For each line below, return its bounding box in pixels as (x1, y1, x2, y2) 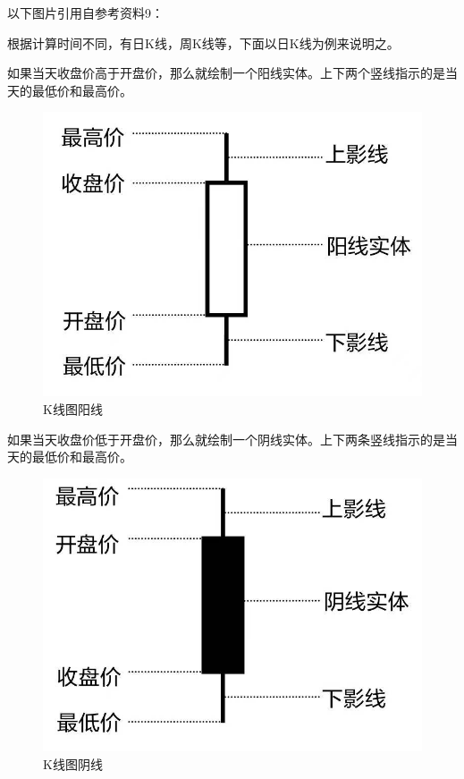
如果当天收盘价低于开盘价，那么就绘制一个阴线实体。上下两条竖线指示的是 (7, 429, 445, 448)
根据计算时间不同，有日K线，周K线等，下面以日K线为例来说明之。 (7, 33, 400, 52)
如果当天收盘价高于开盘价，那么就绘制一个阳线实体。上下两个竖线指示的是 (7, 64, 445, 82)
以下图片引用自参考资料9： (7, 4, 164, 21)
